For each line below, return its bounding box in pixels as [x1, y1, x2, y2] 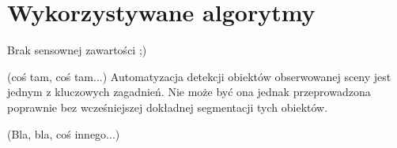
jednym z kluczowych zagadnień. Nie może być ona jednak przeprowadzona [7, 83, 371, 100]
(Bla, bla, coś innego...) [7, 125, 120, 142]
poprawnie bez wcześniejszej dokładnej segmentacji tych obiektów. [7, 98, 328, 115]
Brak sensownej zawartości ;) [7, 42, 147, 58]
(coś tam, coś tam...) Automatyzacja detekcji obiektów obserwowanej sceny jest [7, 68, 391, 84]
